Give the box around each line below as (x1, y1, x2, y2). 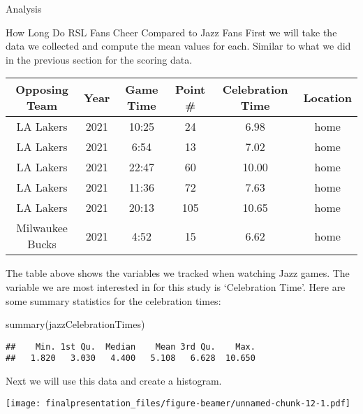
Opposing (15, 81, 68, 98)
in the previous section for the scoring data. (6, 52, 193, 66)
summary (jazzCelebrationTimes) (6, 317, 145, 331)
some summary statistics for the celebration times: (6, 293, 221, 308)
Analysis (6, 1, 42, 15)
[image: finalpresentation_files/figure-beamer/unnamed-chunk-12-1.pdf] (6, 398, 350, 408)
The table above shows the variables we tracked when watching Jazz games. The (6, 266, 350, 280)
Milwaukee (16, 220, 68, 236)
